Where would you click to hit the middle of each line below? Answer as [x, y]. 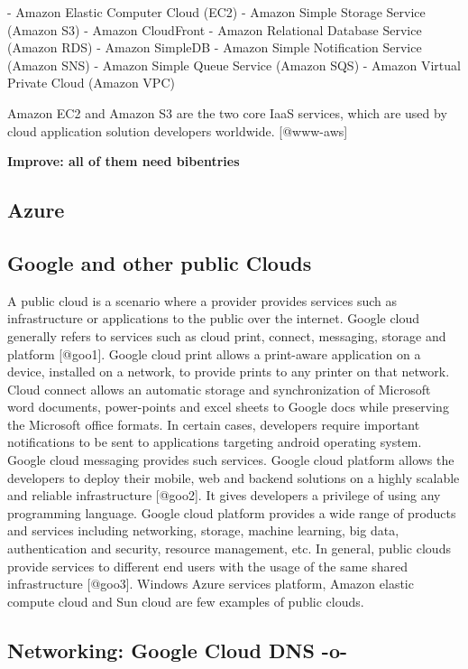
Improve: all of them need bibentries [124, 161]
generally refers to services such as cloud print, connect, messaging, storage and [227, 335]
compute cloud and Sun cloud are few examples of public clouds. [186, 601]
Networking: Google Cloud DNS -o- [178, 650]
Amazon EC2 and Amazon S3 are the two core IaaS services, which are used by [227, 112]
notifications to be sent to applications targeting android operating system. [215, 442]
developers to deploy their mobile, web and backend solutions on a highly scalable [234, 477]
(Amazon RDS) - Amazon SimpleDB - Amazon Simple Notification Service [215, 47]
